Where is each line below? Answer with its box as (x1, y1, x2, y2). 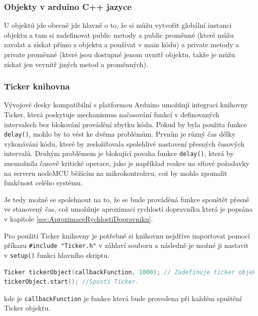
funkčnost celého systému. (4, 177, 83, 188)
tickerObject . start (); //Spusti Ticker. (4, 278, 139, 286)
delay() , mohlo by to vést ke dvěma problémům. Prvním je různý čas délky (4, 129, 236, 139)
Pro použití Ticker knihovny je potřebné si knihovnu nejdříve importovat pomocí (4, 230, 250, 240)
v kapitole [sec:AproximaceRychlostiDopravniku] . (4, 214, 153, 224)
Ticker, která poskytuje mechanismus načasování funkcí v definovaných (4, 109, 219, 119)
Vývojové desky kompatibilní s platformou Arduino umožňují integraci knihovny (4, 99, 248, 110)
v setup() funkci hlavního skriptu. (4, 249, 110, 260)
